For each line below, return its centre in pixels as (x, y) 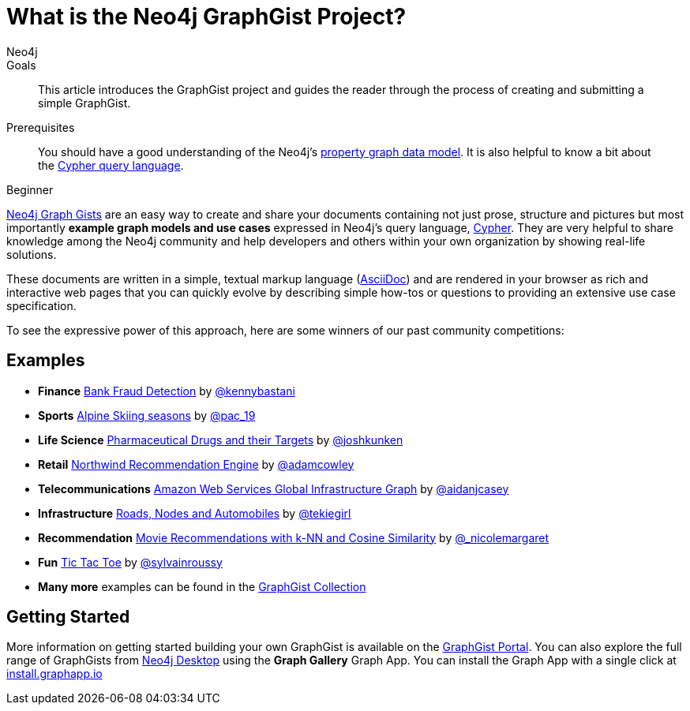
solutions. (32, 254)
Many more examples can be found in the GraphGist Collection (202, 586)
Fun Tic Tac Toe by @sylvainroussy (130, 562)
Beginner (30, 189)
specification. (41, 305)
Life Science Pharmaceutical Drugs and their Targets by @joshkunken (221, 440)
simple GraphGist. (84, 103)
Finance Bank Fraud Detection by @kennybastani (167, 391)
